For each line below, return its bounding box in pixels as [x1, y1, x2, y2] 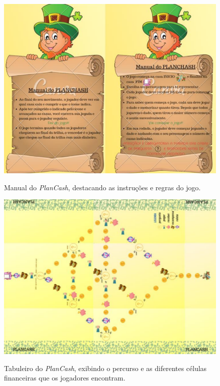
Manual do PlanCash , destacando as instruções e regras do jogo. [4, 182, 201, 192]
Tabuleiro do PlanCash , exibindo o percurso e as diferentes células [4, 363, 207, 373]
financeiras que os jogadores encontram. [4, 373, 125, 383]
